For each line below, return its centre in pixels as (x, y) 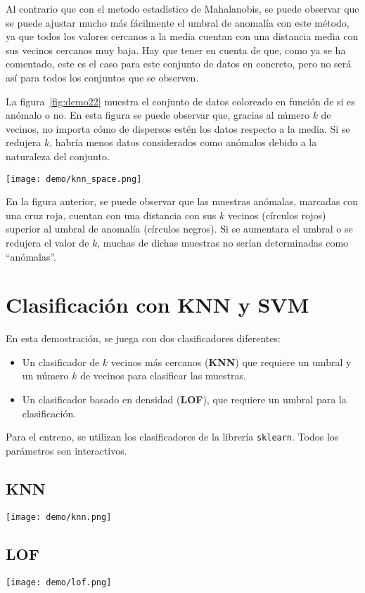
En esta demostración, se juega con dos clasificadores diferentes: (143, 338)
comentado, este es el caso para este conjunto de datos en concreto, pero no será (179, 64)
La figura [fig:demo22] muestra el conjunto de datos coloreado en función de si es (180, 101)
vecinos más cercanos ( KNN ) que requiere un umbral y (231, 361)
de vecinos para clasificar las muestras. (163, 376)
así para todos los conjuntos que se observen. (102, 77)
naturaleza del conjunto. (58, 156)
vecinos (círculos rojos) (277, 215)
